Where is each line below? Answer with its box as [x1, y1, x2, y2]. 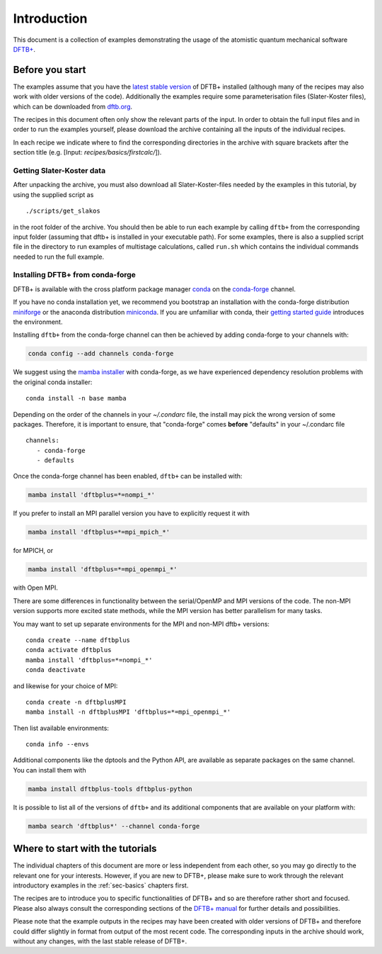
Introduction [13, 11, 88, 26]
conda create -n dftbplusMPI [25, 698, 127, 706]
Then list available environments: [13, 724, 110, 732]
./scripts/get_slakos [25, 207, 100, 215]
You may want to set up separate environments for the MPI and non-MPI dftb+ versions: [13, 619, 270, 628]
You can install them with [13, 765, 86, 774]
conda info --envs [25, 741, 90, 748]
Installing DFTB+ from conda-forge [13, 270, 136, 280]
